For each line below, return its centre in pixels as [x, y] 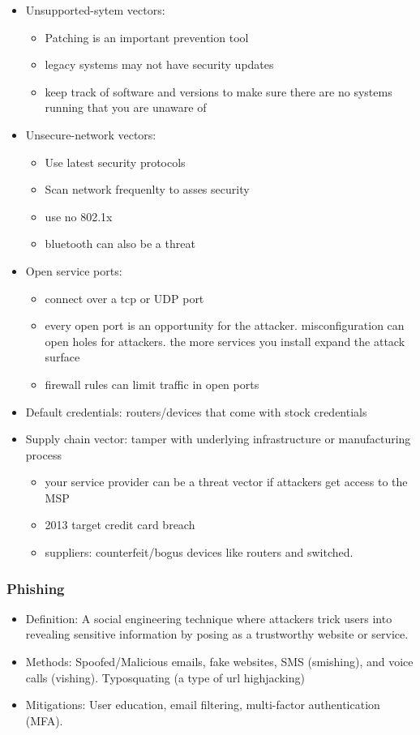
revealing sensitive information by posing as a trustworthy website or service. [217, 634]
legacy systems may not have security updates [159, 64]
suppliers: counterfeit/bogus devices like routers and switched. [199, 552]
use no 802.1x [79, 216]
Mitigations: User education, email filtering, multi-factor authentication [203, 705]
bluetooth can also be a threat [120, 244]
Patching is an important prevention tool [147, 37]
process [43, 454]
